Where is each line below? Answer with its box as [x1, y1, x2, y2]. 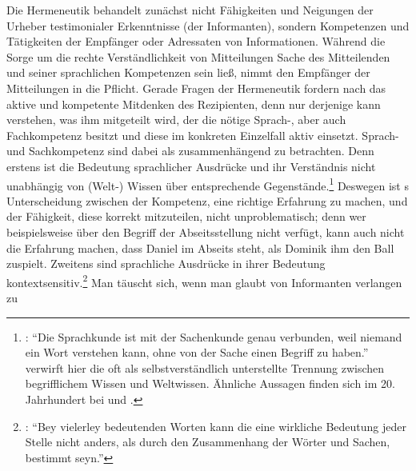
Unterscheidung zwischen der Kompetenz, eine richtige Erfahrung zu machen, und [6, 192, 408, 209]
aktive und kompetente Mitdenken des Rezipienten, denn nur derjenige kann [6, 95, 381, 112]
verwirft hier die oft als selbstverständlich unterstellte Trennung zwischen [25, 359, 385, 376]
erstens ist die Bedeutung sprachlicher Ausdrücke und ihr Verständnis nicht [6, 158, 376, 174]
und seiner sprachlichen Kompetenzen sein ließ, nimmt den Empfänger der [6, 64, 370, 81]
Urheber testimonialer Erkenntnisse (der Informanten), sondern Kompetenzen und [6, 17, 410, 34]
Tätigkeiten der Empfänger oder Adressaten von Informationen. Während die [6, 33, 386, 50]
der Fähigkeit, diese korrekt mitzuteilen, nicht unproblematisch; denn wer [6, 208, 366, 225]
